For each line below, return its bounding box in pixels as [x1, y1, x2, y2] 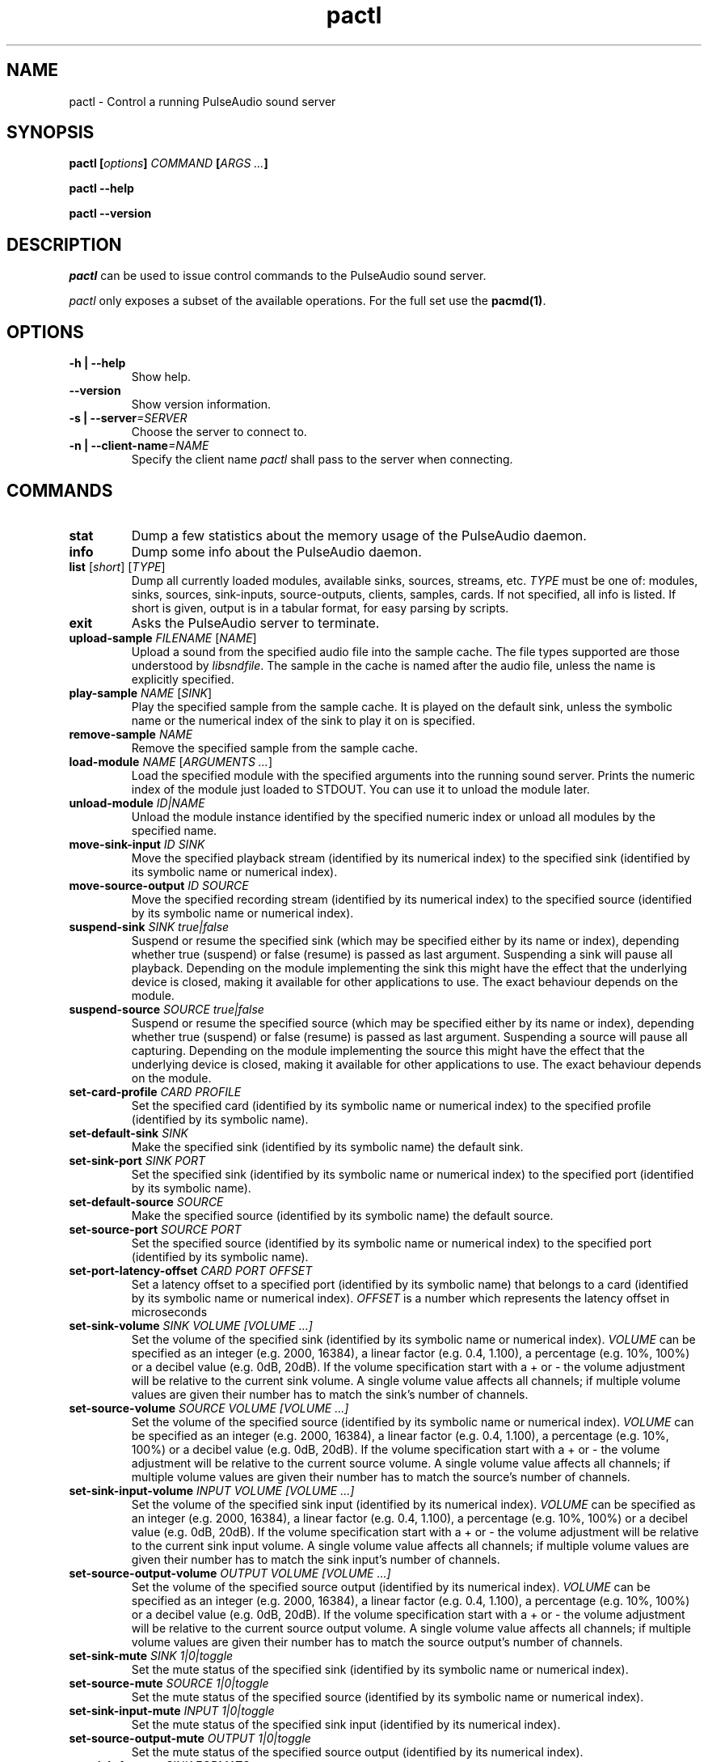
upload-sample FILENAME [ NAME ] [69, 630, 257, 645]
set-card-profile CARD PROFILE [69, 1084, 242, 1099]
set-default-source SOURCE [69, 1194, 224, 1209]
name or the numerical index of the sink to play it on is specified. [131, 713, 476, 727]
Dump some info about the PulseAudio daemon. [131, 543, 422, 560]
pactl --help [69, 181, 134, 196]
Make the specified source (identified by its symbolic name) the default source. [131, 1208, 554, 1222]
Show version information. [131, 397, 272, 412]
